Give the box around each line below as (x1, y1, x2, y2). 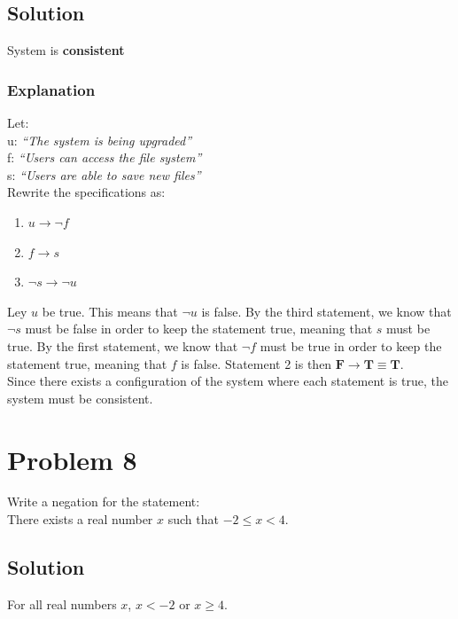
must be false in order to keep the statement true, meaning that (25, 319, 373, 338)
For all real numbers (7, 594, 117, 613)
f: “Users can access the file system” (7, 148, 202, 167)
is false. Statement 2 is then (181, 354, 332, 372)
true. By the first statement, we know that (7, 336, 238, 355)
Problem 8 (7, 441, 137, 477)
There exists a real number (7, 510, 153, 529)
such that (167, 510, 219, 529)
